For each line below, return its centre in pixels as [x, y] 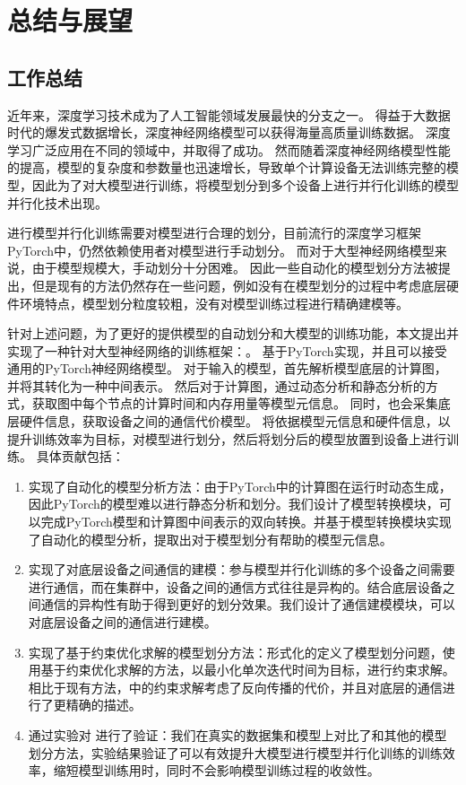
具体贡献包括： [80, 456]
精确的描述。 [104, 705]
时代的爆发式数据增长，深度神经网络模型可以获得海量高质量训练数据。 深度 [229, 132]
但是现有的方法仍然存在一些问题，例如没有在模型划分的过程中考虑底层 [239, 285]
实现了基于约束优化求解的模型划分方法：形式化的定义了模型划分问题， [235, 652]
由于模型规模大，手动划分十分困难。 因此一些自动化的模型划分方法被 [235, 268]
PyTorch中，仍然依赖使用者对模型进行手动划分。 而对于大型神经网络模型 [221, 250]
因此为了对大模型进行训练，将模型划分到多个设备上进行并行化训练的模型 [245, 184]
